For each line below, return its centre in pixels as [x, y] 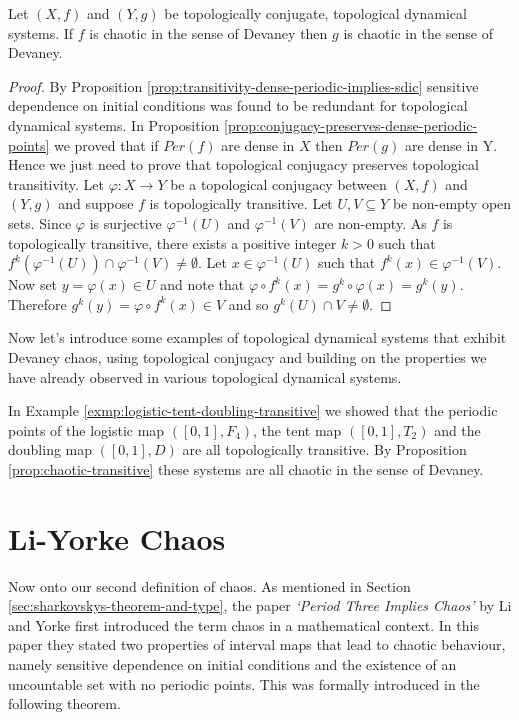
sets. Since [40, 222]
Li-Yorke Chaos [117, 537]
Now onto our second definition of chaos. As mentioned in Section [209, 585]
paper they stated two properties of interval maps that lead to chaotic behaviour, [257, 644]
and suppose [96, 203]
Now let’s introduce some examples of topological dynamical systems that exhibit [257, 337]
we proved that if [106, 144]
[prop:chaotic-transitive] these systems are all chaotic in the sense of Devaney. [246, 468]
